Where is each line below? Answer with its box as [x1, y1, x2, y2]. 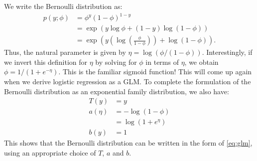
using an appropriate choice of [4, 147, 96, 158]
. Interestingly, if [202, 47, 253, 57]
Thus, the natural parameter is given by [4, 47, 126, 57]
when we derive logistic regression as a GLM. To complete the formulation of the [4, 76, 251, 86]
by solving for [95, 56, 137, 67]
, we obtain [184, 56, 219, 67]
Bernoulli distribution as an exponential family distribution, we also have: [4, 86, 229, 96]
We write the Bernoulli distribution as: [4, 1, 123, 11]
